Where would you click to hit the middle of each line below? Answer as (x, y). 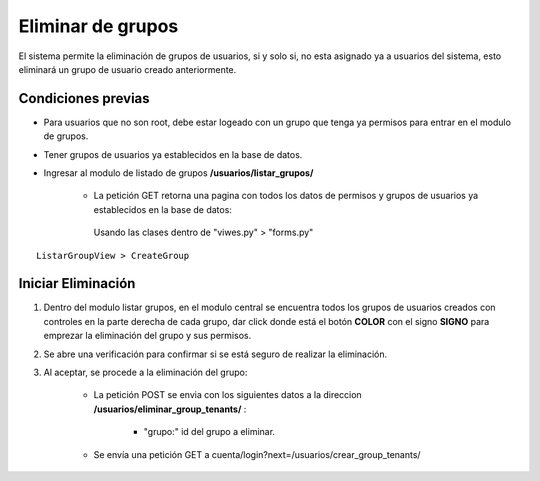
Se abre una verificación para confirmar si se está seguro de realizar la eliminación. (215, 354)
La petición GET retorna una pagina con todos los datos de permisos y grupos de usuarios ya (286, 196)
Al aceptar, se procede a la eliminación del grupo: (145, 372)
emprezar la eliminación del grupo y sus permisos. (147, 336)
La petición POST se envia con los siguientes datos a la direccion (227, 395)
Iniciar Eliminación (77, 283)
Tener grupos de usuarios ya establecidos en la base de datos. (173, 154)
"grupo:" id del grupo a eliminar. (209, 432)
